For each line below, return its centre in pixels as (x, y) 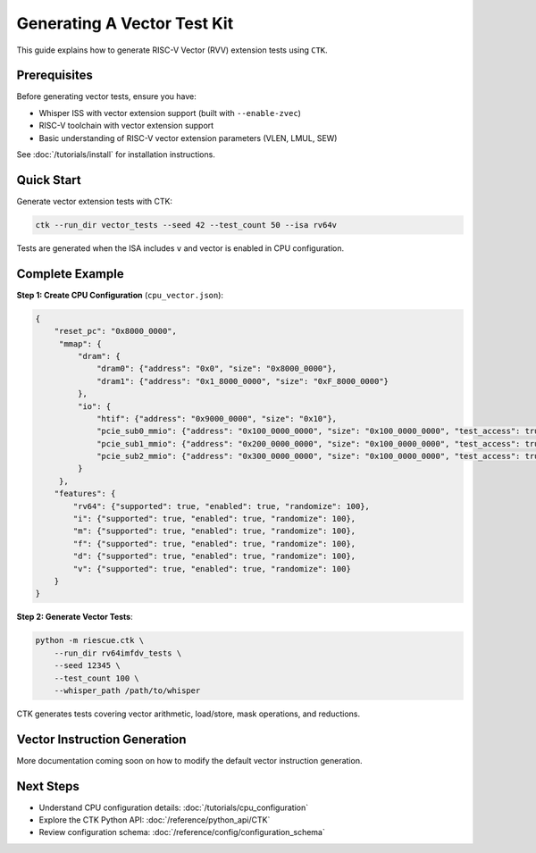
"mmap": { (80, 343)
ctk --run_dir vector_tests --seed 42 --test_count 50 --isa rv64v (186, 225)
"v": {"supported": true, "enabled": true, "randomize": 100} (212, 569)
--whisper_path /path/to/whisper (127, 690)
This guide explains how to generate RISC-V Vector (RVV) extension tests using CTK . (172, 50)
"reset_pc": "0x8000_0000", (116, 331)
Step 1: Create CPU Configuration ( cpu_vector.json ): (120, 295)
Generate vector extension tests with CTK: (95, 201)
